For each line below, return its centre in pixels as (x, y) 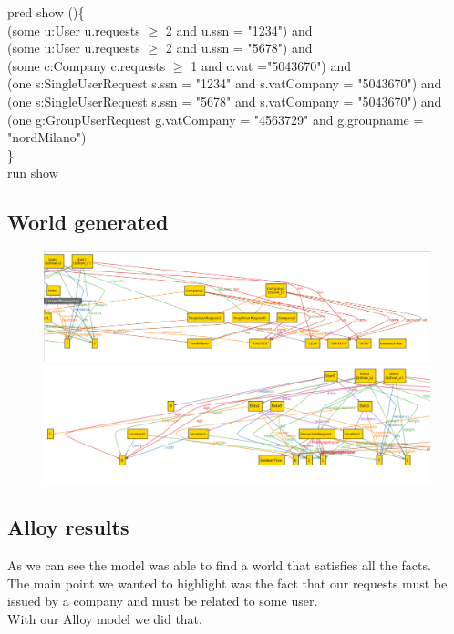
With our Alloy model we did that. (105, 618)
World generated (88, 222)
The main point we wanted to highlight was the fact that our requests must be (227, 583)
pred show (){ (46, 12)
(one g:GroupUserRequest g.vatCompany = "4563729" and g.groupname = (216, 119)
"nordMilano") (47, 137)
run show (33, 173)
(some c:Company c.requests (87, 65)
